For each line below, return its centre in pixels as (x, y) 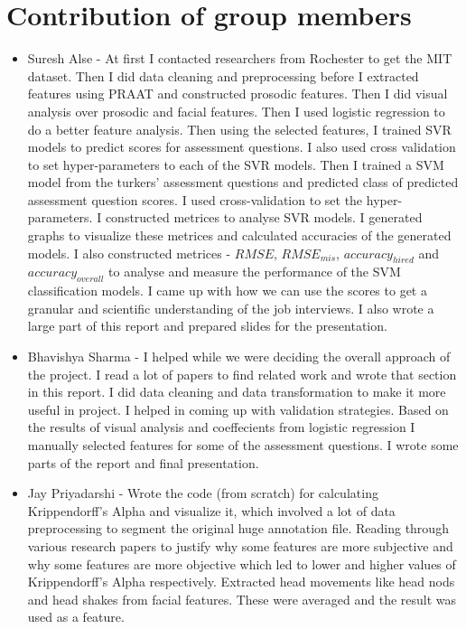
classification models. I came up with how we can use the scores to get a (227, 291)
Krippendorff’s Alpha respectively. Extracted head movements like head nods (241, 582)
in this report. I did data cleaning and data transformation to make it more (237, 392)
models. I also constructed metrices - (129, 253)
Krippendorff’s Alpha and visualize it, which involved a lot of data (211, 510)
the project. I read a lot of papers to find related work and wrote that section (242, 374)
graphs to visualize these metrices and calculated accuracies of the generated (239, 235)
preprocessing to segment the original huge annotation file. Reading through (238, 528)
